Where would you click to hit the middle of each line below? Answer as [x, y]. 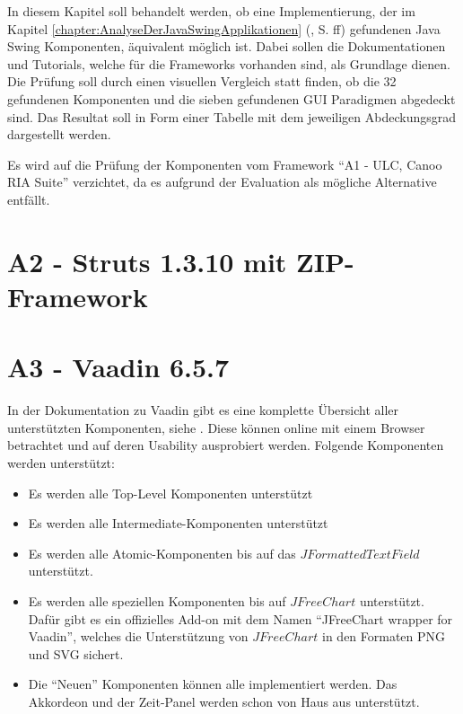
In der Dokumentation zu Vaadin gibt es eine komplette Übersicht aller [203, 410]
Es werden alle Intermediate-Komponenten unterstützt [178, 523]
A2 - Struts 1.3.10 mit [147, 261]
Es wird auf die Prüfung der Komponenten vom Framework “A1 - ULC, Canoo [225, 164]
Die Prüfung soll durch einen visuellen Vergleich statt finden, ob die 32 [202, 81]
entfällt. [29, 199]
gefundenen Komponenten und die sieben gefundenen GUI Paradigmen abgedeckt [231, 98]
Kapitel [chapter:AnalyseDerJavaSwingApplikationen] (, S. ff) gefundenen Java [224, 28]
